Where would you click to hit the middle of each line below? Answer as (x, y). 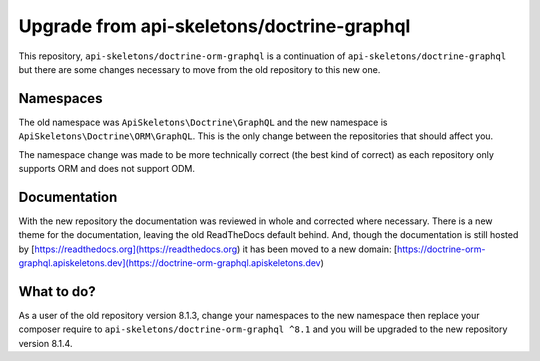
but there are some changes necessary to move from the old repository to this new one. (199, 69)
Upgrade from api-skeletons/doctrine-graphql (214, 26)
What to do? (57, 291)
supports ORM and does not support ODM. (106, 169)
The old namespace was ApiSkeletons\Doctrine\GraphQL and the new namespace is (203, 122)
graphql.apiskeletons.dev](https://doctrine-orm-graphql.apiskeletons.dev (169, 263)
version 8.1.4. (45, 343)
